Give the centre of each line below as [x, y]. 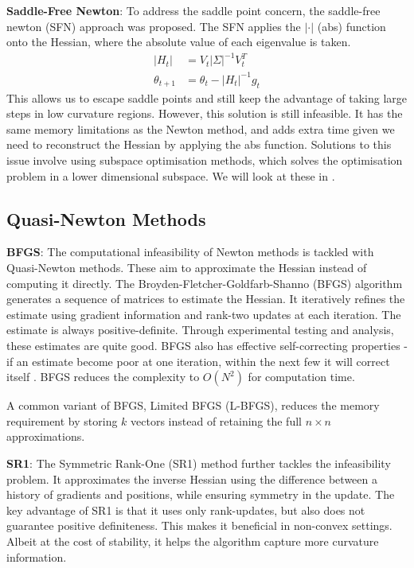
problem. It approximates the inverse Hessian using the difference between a [192, 479]
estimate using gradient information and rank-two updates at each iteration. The [204, 314]
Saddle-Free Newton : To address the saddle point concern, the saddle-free [193, 10]
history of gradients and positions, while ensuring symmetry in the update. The [201, 494]
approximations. [46, 436]
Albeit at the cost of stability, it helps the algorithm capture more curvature [193, 541]
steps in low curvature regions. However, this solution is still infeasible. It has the [205, 113]
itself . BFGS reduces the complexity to [103, 377]
